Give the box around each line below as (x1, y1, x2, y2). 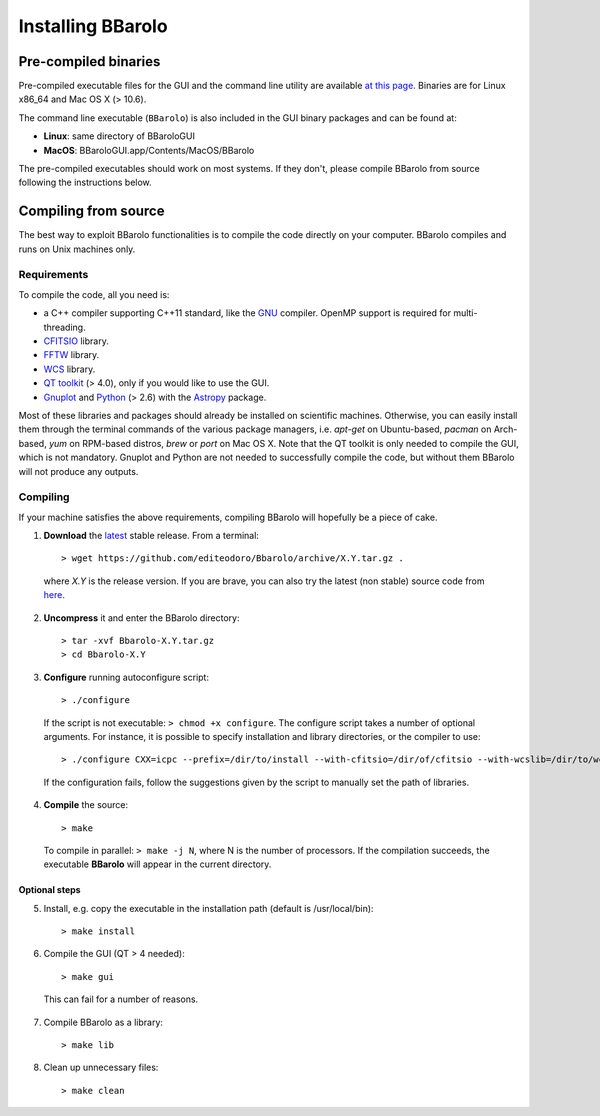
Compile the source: (43, 799, 129, 811)
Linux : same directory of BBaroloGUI (43, 130, 195, 142)
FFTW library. (43, 349, 100, 361)
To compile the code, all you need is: (18, 288, 170, 300)
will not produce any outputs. (18, 465, 139, 477)
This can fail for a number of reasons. (43, 993, 199, 1005)
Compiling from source (18, 203, 165, 220)
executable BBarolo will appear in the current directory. (43, 858, 272, 870)
